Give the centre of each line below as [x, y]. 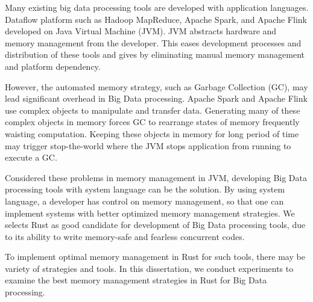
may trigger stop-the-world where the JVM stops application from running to [148, 145]
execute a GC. [31, 157]
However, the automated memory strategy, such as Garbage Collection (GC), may [156, 86]
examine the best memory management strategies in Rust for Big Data [136, 280]
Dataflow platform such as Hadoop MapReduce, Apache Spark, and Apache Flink [156, 19]
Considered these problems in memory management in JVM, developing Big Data [156, 177]
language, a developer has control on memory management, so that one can [144, 201]
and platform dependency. [53, 66]
